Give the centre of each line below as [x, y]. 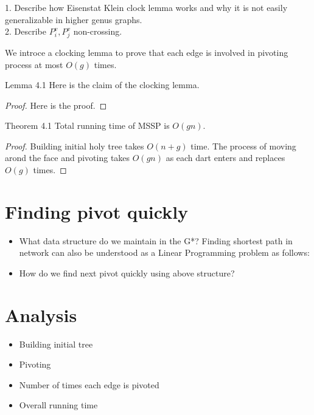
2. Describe [26, 31]
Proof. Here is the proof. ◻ [56, 105]
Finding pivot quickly [97, 211]
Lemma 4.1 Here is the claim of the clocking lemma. [102, 85]
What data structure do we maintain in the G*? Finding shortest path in [156, 240]
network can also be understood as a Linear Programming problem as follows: [164, 252]
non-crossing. [98, 31]
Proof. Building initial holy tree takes [75, 146]
